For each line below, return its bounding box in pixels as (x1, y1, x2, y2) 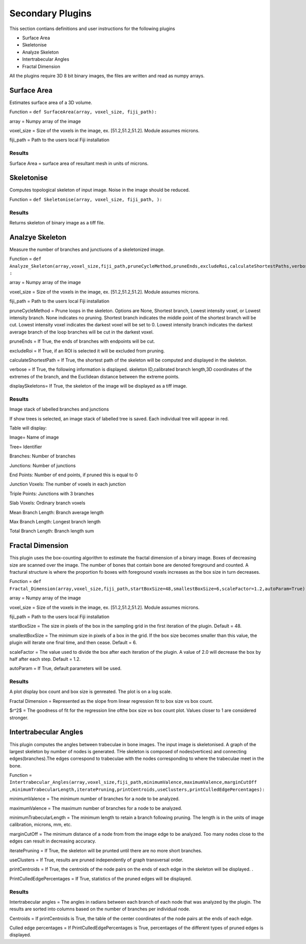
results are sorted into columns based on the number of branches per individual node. (9, 906, 191, 912)
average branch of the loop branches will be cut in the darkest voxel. (9, 329, 154, 335)
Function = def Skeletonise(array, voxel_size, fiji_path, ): (9, 196, 163, 202)
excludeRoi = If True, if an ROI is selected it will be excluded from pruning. (9, 347, 165, 354)
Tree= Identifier (9, 444, 42, 450)
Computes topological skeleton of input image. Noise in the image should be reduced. (9, 187, 190, 193)
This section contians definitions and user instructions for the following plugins (9, 25, 175, 32)
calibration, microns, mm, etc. (9, 822, 72, 828)
